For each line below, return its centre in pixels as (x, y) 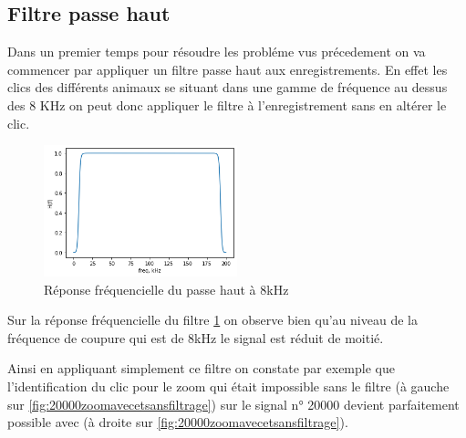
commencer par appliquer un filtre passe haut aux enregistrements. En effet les (228, 69)
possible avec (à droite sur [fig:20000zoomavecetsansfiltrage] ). (178, 422)
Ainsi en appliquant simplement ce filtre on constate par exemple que (201, 368)
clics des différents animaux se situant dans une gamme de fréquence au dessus (228, 87)
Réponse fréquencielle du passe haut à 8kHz (166, 289)
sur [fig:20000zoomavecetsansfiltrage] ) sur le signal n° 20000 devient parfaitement (233, 404)
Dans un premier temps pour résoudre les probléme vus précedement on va (217, 52)
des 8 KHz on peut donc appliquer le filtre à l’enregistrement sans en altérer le (227, 104)
